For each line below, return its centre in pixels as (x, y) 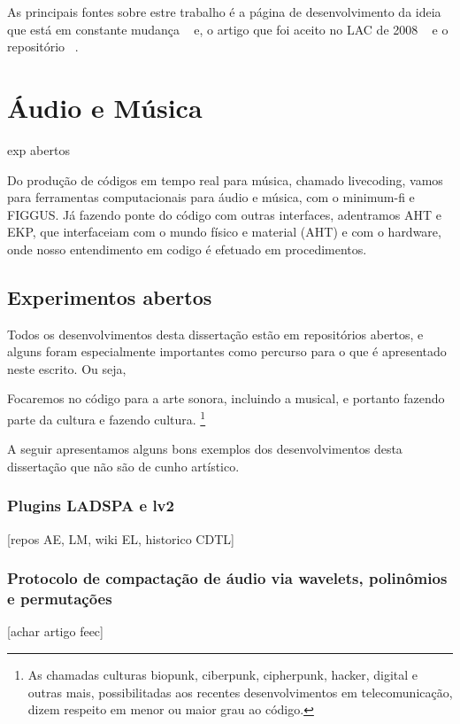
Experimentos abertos (110, 296)
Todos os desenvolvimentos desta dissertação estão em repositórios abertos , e (215, 334)
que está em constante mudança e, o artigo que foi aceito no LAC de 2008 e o (228, 29)
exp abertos (38, 149)
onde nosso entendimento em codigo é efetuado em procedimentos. (187, 249)
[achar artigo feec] (55, 631)
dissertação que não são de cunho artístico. (123, 466)
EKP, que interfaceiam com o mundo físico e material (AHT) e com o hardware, (224, 232)
